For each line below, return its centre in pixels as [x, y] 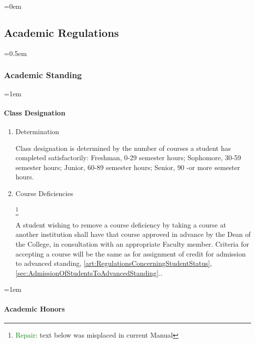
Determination [37, 131]
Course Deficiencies [44, 193]
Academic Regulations [62, 32]
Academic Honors [35, 308]
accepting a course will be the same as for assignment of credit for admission [131, 253]
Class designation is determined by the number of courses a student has [123, 148]
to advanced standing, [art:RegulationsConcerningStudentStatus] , [114, 263]
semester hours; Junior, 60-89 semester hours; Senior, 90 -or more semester [128, 167]
